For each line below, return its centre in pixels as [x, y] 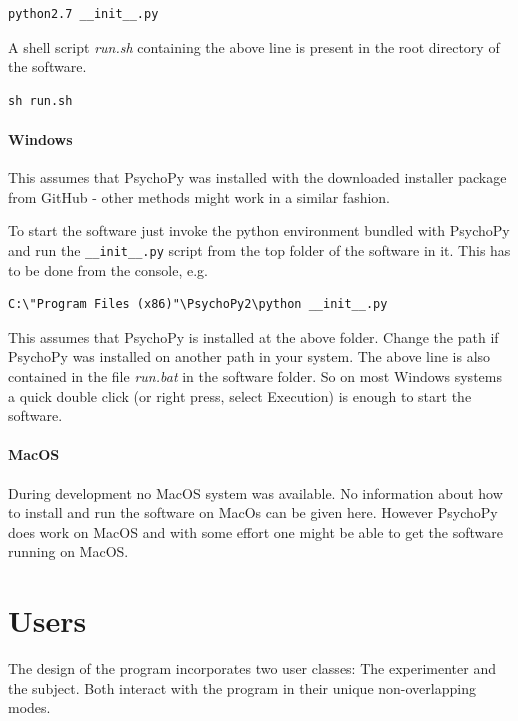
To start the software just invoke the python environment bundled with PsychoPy [259, 230]
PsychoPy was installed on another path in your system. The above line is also [249, 356]
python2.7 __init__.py [83, 14]
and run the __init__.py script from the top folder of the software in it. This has [259, 249]
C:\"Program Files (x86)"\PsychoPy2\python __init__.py [198, 304]
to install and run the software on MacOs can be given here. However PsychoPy [253, 512]
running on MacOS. [68, 551]
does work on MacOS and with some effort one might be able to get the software [255, 531]
